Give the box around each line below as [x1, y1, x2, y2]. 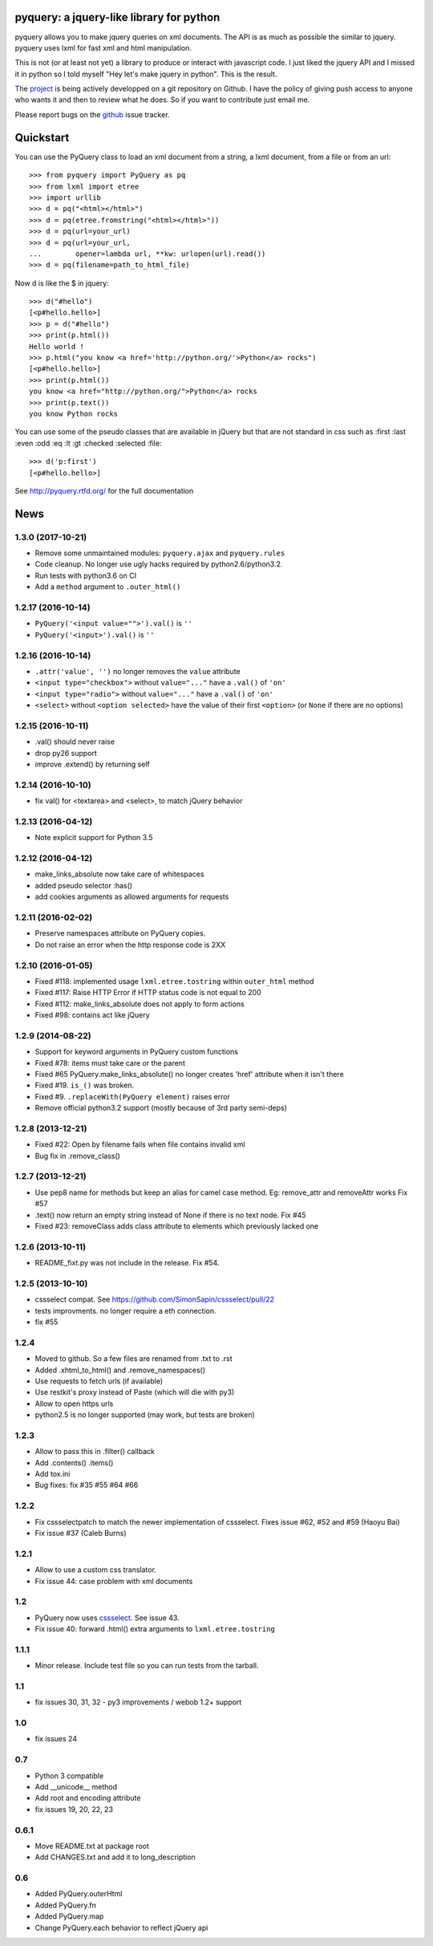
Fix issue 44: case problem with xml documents [34, 1576, 193, 1586]
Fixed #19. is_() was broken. [34, 1080, 135, 1091]
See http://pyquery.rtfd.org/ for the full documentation [14, 485, 194, 495]
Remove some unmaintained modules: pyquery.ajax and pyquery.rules [34, 548, 285, 558]
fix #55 [34, 1317, 59, 1327]
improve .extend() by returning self [34, 759, 150, 770]
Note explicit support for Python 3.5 [34, 833, 153, 843]
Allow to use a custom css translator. [34, 1565, 156, 1574]
